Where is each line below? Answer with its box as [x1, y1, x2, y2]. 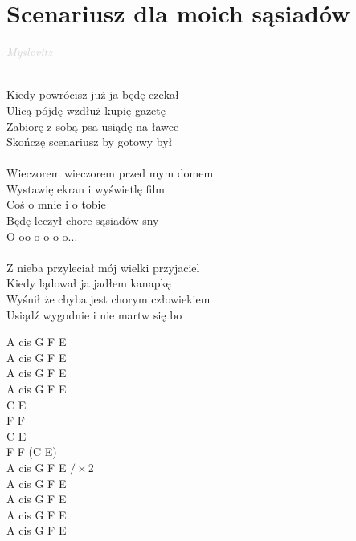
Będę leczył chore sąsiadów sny [6, 212, 159, 229]
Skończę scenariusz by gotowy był [6, 133, 173, 150]
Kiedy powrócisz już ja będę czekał [6, 86, 179, 103]
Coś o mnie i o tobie [6, 196, 106, 213]
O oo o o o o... [6, 227, 78, 244]
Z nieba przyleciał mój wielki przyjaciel [6, 258, 200, 275]
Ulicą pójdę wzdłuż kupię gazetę [6, 101, 166, 118]
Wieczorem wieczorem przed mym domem [6, 165, 214, 181]
